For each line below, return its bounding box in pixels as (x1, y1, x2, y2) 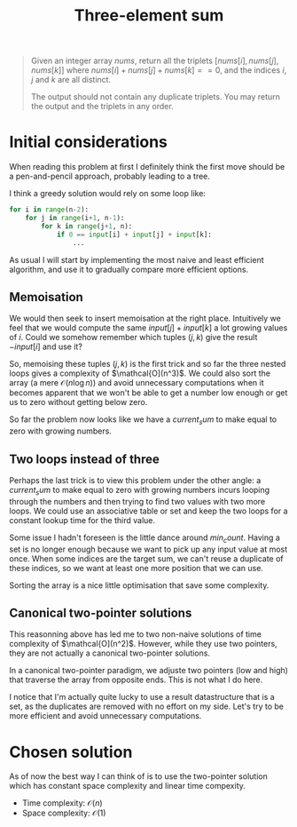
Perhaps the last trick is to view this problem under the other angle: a (9, 474, 262, 485)
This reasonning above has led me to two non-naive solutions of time (9, 629, 262, 640)
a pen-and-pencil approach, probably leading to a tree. (9, 171, 211, 182)
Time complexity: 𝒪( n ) (21, 798, 104, 808)
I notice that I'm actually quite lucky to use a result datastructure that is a (9, 692, 275, 703)
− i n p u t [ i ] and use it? (9, 341, 82, 352)
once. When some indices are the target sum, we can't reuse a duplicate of (9, 553, 284, 564)
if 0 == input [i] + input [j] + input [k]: (56, 230, 213, 239)
